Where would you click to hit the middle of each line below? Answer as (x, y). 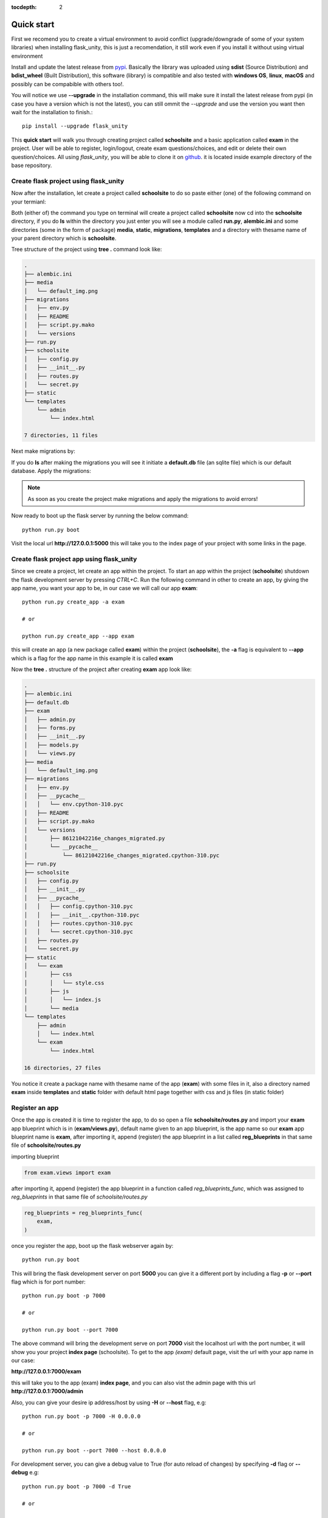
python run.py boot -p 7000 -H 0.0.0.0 (81, 1417)
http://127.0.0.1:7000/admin (47, 1391)
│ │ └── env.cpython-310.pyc (74, 804)
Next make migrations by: (43, 451)
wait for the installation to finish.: (52, 112)
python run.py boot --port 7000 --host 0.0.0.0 (94, 1450)
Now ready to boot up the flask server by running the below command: (100, 516)
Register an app (35, 1108)
